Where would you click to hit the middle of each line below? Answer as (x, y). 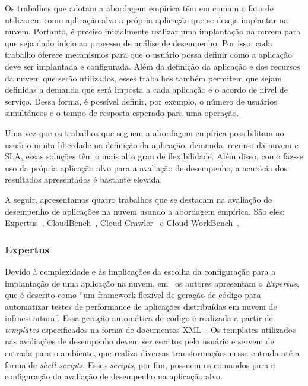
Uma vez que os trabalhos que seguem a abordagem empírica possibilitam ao (145, 132)
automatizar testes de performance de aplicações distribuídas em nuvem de (141, 306)
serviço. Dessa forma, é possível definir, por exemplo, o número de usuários (141, 101)
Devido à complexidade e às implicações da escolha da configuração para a (140, 271)
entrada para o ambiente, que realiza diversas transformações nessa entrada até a (152, 353)
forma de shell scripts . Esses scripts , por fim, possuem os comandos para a (140, 364)
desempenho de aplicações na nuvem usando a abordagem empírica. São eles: (145, 211)
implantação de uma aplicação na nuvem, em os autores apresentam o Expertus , (152, 283)
